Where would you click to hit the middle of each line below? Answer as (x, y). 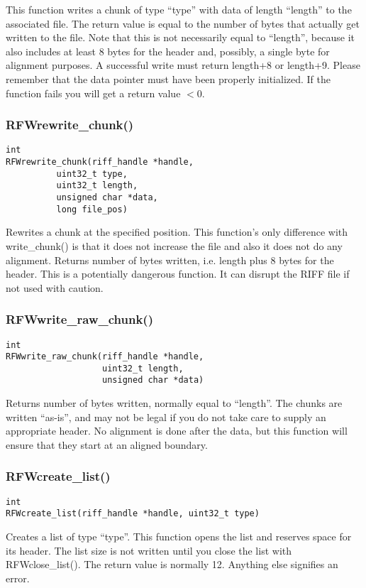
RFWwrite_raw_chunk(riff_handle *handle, (105, 357)
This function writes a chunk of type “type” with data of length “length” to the (179, 9)
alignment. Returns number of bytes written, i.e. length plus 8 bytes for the (170, 260)
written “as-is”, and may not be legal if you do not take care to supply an (166, 416)
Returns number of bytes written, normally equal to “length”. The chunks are (174, 403)
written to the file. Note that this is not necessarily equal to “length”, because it (180, 37)
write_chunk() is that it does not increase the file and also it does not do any (174, 245)
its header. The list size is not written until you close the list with (149, 550)
